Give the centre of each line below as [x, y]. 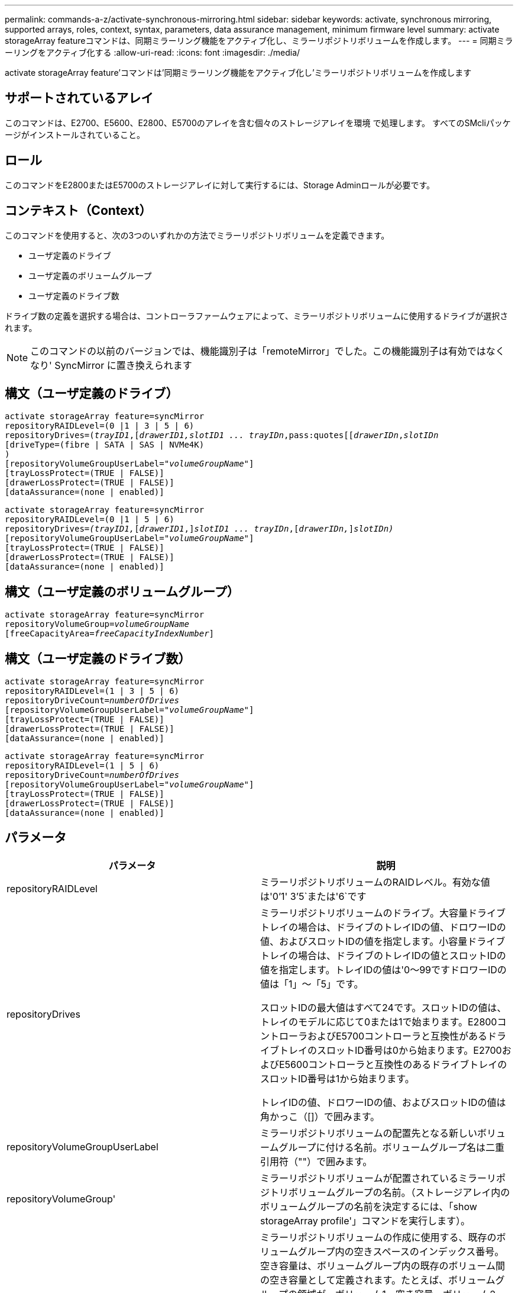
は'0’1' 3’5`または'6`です [313, 896]
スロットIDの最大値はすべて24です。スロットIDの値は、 [383, 1007]
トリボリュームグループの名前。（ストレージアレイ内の [390, 1192]
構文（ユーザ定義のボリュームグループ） [122, 591]
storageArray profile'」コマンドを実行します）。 [365, 1220]
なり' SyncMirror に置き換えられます [111, 365]
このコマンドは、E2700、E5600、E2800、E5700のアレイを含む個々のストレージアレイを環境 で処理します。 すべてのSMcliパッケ [258, 123]
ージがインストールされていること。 [75, 134]
